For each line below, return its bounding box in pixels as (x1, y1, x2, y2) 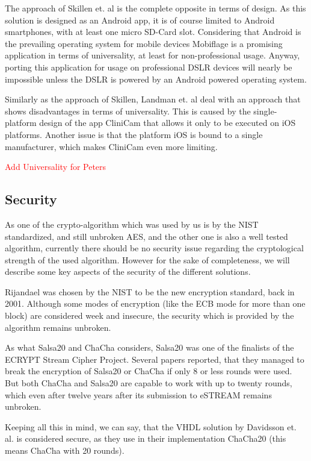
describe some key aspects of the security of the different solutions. (5, 265, 251, 278)
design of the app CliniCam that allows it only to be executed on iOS (39, 116, 296, 129)
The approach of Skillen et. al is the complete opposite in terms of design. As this (5, 2, 306, 14)
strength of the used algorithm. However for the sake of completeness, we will (5, 253, 290, 266)
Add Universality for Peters (5, 160, 106, 173)
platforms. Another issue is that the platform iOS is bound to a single (5, 128, 263, 140)
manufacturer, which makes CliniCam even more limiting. (5, 140, 218, 152)
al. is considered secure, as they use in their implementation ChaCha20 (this (5, 432, 286, 445)
